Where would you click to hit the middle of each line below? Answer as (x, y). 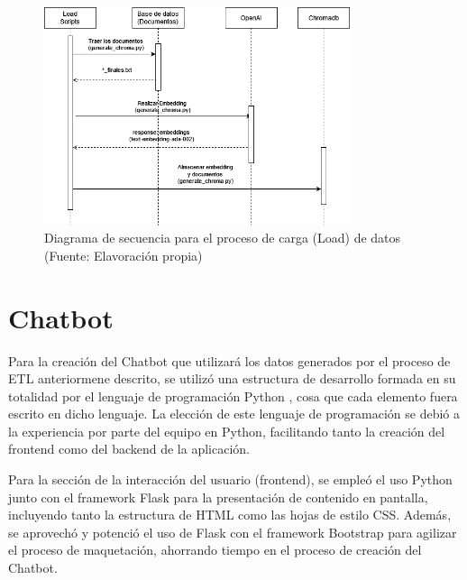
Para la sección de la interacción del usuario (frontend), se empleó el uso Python (230, 479)
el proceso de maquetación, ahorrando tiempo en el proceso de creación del (215, 550)
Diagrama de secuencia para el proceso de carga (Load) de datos (223, 238)
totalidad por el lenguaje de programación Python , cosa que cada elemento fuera (233, 396)
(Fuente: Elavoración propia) (124, 255)
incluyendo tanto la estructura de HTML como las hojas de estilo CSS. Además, (230, 515)
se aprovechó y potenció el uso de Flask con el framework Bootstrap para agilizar (233, 532)
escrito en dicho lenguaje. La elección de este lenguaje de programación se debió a (234, 414)
